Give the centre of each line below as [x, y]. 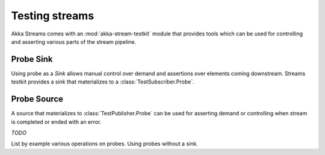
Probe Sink [32, 59]
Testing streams [53, 16]
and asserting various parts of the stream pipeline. [74, 41]
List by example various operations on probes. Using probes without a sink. [104, 144]
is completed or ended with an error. [56, 122]
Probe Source [37, 99]
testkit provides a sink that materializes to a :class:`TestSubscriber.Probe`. [103, 82]
